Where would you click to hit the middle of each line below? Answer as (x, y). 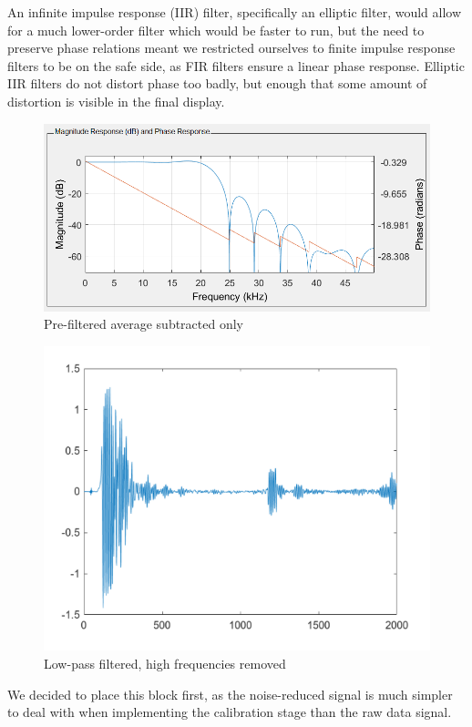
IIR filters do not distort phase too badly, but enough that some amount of (217, 83)
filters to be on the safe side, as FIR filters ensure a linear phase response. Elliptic (236, 65)
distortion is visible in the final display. (116, 101)
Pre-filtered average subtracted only (144, 324)
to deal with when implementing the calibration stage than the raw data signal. (230, 712)
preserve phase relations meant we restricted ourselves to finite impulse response (231, 48)
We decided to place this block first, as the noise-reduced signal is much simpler (230, 694)
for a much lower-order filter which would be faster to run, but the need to (216, 30)
